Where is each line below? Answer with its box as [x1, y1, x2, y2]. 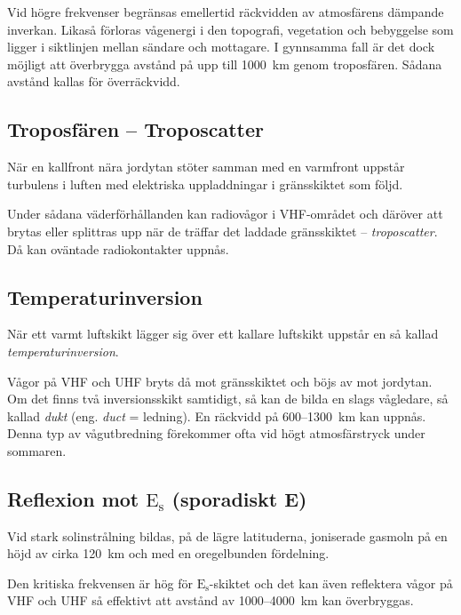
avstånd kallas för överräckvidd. [7, 72, 180, 91]
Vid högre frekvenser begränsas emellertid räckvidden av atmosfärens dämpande [7, 3, 444, 20]
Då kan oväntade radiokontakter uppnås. [7, 239, 229, 258]
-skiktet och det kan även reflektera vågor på [209, 573, 453, 592]
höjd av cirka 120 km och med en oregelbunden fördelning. [7, 544, 330, 563]
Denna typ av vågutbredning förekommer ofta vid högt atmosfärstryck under [7, 424, 425, 443]
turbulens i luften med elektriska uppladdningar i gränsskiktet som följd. [7, 174, 403, 193]
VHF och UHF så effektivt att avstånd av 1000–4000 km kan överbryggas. [7, 591, 414, 610]
